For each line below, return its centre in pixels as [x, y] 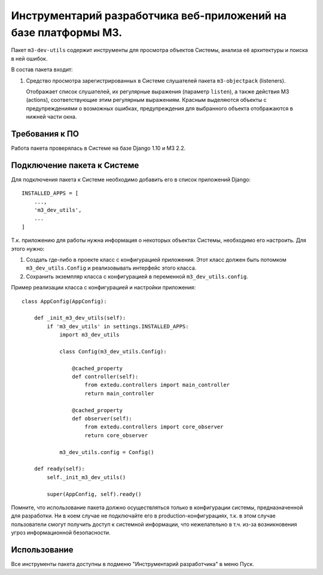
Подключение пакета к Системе [75, 165]
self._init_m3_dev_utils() [86, 477]
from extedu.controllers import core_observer [154, 427]
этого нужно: [28, 249]
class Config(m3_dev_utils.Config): [113, 351]
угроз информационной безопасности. [61, 532]
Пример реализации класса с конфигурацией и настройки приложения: [103, 287]
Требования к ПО [45, 134]
